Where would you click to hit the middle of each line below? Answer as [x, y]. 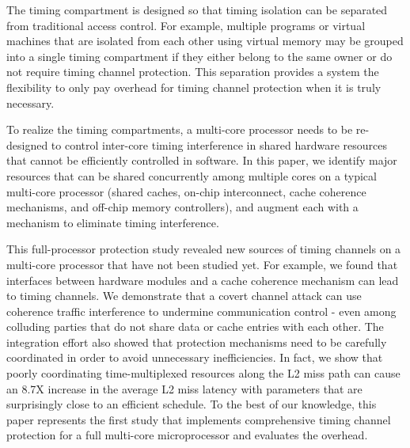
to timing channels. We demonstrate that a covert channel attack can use [184, 296]
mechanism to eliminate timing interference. [113, 222]
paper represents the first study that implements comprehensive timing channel [199, 419]
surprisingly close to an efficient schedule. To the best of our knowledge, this [192, 404]
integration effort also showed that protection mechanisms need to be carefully [197, 342]
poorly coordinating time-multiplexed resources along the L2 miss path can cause [203, 373]
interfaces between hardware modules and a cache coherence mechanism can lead [203, 280]
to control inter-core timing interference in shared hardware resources [219, 144]
